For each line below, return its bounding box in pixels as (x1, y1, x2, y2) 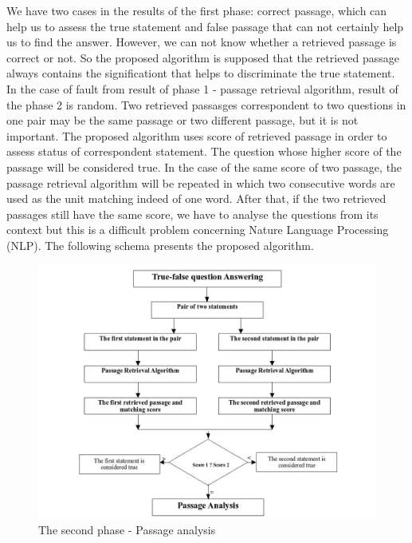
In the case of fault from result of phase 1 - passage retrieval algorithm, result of (6, 80, 398, 97)
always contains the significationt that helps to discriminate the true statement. (6, 65, 395, 81)
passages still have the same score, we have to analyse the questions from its (6, 205, 379, 222)
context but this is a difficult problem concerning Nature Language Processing (6, 221, 389, 238)
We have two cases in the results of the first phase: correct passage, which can (6, 2, 387, 18)
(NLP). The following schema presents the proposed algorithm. (6, 236, 314, 253)
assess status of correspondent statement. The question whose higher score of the (6, 143, 402, 160)
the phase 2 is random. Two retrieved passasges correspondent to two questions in (6, 96, 406, 113)
